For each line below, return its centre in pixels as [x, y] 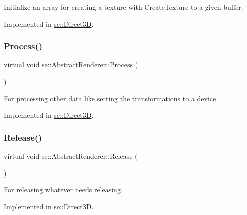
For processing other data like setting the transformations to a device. [111, 98]
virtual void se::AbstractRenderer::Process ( [71, 64]
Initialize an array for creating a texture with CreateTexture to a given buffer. [124, 7]
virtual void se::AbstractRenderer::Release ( [71, 156]
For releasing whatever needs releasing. [63, 190]
